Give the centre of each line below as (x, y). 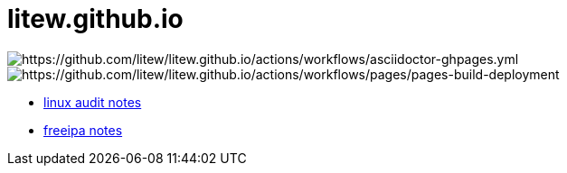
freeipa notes (83, 130)
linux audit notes (93, 102)
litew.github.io (95, 19)
